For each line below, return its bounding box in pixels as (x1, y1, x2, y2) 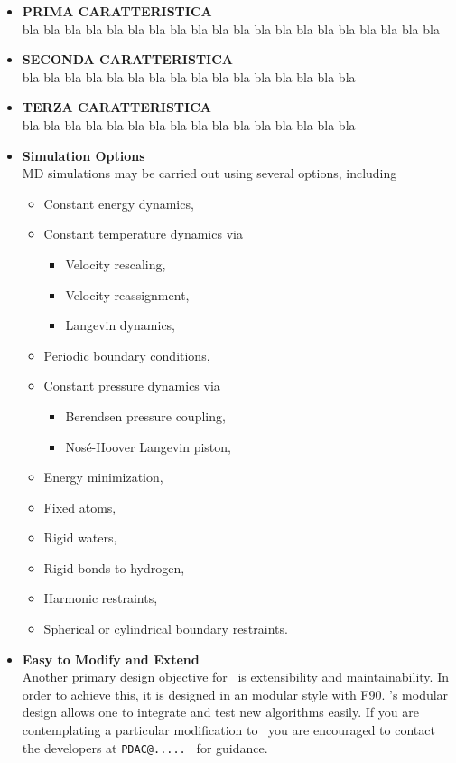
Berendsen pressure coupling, (65, 406, 226, 425)
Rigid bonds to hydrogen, (43, 558, 185, 577)
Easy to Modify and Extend (22, 649, 200, 668)
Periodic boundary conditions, (43, 345, 210, 364)
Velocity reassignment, (65, 285, 190, 304)
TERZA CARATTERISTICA (22, 98, 211, 117)
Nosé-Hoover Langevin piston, (65, 437, 231, 456)
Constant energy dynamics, (43, 193, 194, 212)
